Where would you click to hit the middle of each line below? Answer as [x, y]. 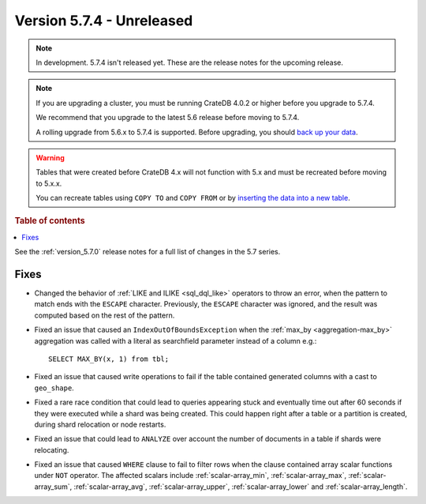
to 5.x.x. [49, 183]
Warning [50, 157]
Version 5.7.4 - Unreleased [104, 21]
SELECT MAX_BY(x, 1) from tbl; [109, 359]
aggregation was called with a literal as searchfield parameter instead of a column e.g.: [176, 340]
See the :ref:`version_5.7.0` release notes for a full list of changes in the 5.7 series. [148, 252]
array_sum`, [53, 487]
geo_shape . [54, 388]
